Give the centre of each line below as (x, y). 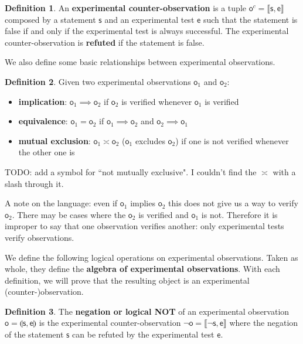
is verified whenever (157, 101)
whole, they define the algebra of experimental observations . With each (142, 269)
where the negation (264, 323)
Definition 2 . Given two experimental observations (98, 81)
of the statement (34, 334)
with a (284, 171)
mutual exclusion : (55, 140)
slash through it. (34, 183)
